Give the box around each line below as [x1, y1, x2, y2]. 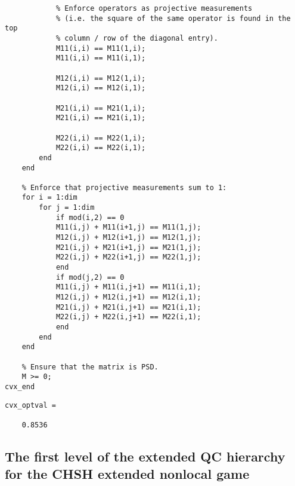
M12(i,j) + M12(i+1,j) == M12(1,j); [55, 233, 201, 242]
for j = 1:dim [39, 203, 95, 212]
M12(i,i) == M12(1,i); [55, 74, 146, 82]
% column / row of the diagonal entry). [55, 33, 218, 42]
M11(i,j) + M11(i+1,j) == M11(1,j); [55, 223, 201, 232]
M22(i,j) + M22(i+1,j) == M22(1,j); [55, 253, 201, 262]
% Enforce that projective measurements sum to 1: [21, 183, 227, 192]
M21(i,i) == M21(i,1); [55, 114, 146, 123]
